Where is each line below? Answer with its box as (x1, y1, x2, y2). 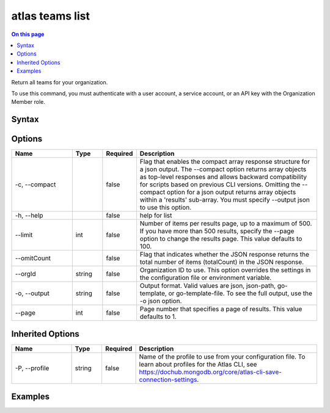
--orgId (15, 269, 36, 278)
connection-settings (139, 375, 197, 384)
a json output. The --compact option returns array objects (139, 165, 307, 174)
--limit (15, 231, 33, 239)
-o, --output (15, 289, 50, 298)
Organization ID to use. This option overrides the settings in (139, 266, 311, 274)
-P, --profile (15, 364, 50, 372)
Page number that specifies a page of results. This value (139, 305, 302, 313)
